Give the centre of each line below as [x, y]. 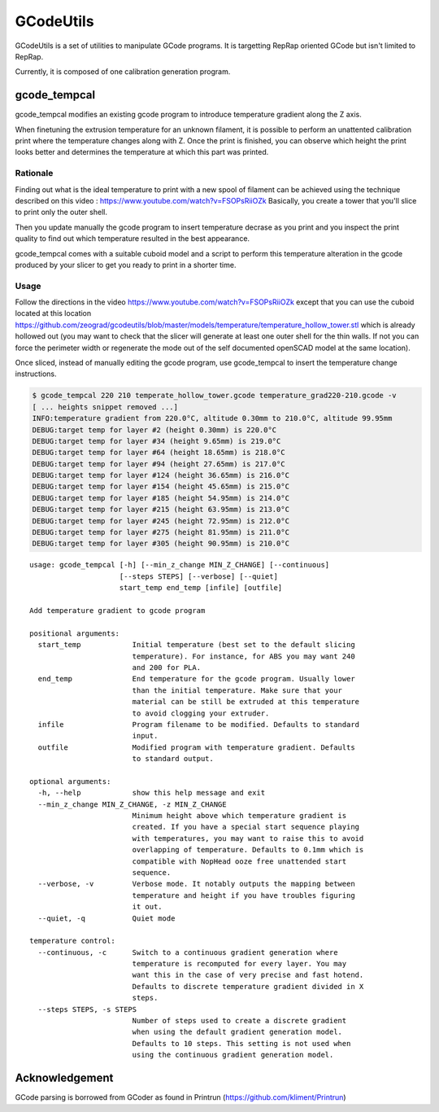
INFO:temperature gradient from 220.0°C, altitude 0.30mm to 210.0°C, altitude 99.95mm [212, 418]
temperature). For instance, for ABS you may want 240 [243, 656]
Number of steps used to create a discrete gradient [239, 1021]
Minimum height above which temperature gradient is [239, 816]
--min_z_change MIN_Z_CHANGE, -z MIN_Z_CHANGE [132, 804]
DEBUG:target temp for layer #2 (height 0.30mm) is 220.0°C [154, 430]
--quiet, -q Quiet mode [106, 918]
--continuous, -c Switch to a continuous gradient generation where [188, 952]
